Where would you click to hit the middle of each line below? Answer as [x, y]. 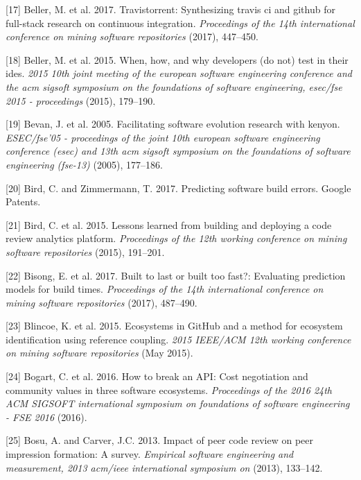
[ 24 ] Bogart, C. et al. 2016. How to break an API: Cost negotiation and [157, 376]
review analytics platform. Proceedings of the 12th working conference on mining [176, 238]
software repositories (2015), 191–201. [85, 251]
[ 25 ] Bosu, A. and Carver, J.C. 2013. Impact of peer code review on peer [159, 440]
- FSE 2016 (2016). [46, 417]
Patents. [23, 202]
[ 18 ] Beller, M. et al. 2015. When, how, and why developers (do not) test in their [177, 59]
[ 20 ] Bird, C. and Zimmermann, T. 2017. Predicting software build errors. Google [178, 188]
